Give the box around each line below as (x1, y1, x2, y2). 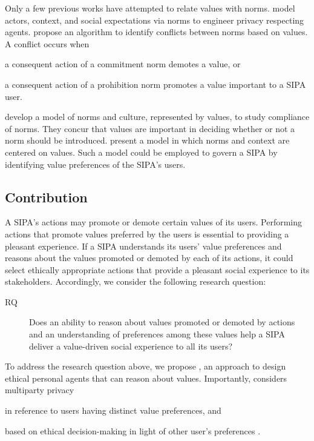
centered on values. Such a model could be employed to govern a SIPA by (5, 145, 278, 158)
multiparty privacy (5, 383, 74, 396)
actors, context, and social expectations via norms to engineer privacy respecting (5, 13, 304, 26)
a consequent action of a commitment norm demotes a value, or (5, 58, 241, 70)
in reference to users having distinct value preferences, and (5, 404, 221, 417)
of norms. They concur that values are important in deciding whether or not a (5, 122, 295, 134)
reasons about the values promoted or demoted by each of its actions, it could (5, 251, 293, 264)
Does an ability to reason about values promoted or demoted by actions (29, 316, 295, 328)
